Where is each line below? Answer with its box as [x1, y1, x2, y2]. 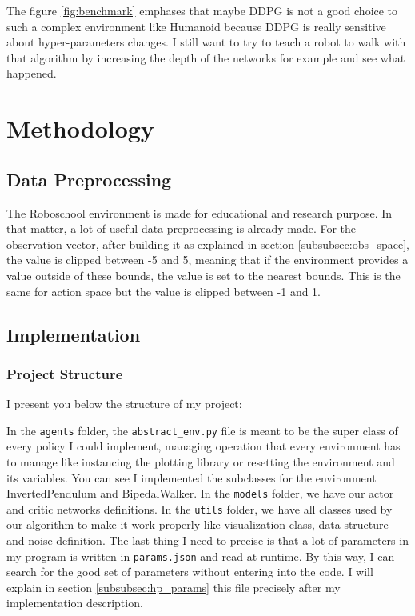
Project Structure [6, 363, 123, 383]
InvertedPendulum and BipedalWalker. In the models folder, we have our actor [6, 485, 394, 502]
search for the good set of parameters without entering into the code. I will [6, 563, 373, 580]
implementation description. [6, 594, 143, 611]
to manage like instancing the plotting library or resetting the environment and [6, 453, 395, 470]
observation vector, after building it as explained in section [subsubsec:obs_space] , [6, 235, 409, 252]
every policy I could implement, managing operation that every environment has [6, 438, 401, 454]
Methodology [6, 112, 154, 145]
